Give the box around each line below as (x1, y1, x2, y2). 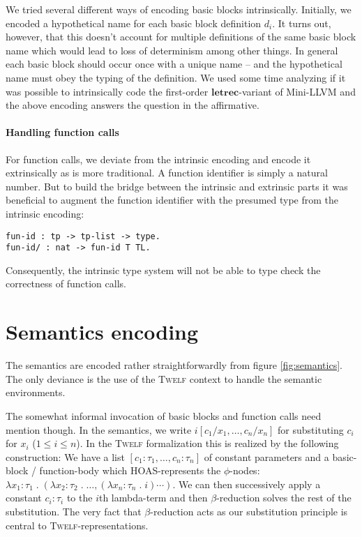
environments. (6, 385, 66, 400)
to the (66, 490, 93, 505)
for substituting (278, 422, 344, 437)
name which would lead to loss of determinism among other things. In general (6, 43, 338, 57)
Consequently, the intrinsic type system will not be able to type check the (6, 262, 321, 277)
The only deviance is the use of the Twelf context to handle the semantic (6, 371, 322, 386)
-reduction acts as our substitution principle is (150, 504, 348, 519)
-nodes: (229, 463, 260, 478)
